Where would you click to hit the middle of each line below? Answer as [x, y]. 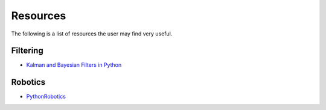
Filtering [27, 51]
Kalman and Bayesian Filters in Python [74, 65]
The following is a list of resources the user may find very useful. [92, 34]
